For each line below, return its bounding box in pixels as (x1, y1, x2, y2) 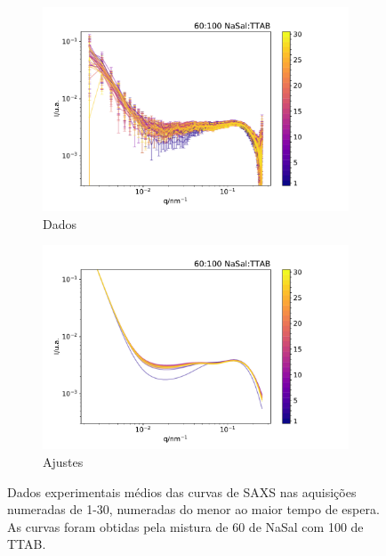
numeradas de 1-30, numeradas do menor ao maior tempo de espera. (7, 500, 380, 519)
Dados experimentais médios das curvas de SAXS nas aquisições (7, 482, 357, 501)
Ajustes (43, 453, 84, 470)
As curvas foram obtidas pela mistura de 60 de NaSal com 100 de (7, 517, 364, 536)
